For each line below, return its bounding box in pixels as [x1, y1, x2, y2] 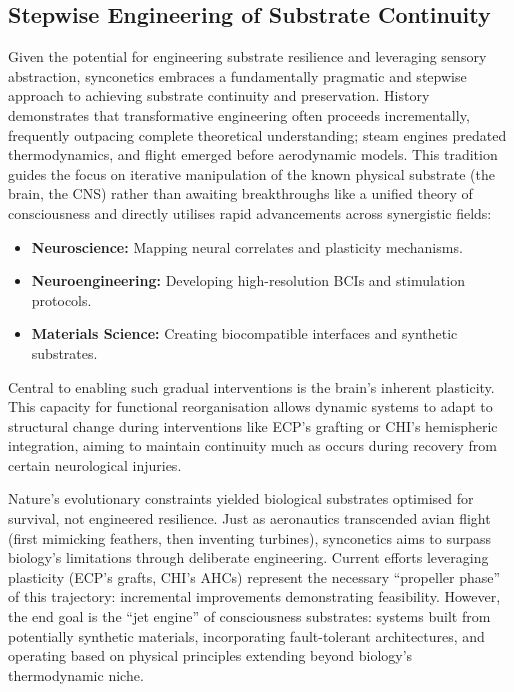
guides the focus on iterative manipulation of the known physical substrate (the [8, 163, 495, 184]
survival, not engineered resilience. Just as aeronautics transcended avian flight [8, 508, 491, 529]
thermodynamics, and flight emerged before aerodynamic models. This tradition [8, 144, 498, 165]
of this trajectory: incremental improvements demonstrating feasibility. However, [8, 586, 501, 607]
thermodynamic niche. [8, 664, 144, 685]
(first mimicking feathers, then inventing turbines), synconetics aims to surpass [8, 527, 492, 548]
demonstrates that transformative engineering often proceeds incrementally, [8, 104, 470, 125]
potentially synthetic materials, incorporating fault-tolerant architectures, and [8, 625, 485, 646]
